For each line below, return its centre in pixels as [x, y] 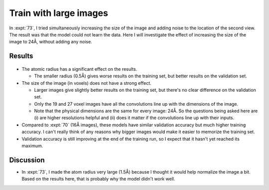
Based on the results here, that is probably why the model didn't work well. [98, 179]
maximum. [32, 146]
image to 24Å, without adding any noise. [51, 42]
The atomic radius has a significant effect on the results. [79, 69]
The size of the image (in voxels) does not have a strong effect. [86, 83]
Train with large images [59, 13]
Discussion [27, 160]
